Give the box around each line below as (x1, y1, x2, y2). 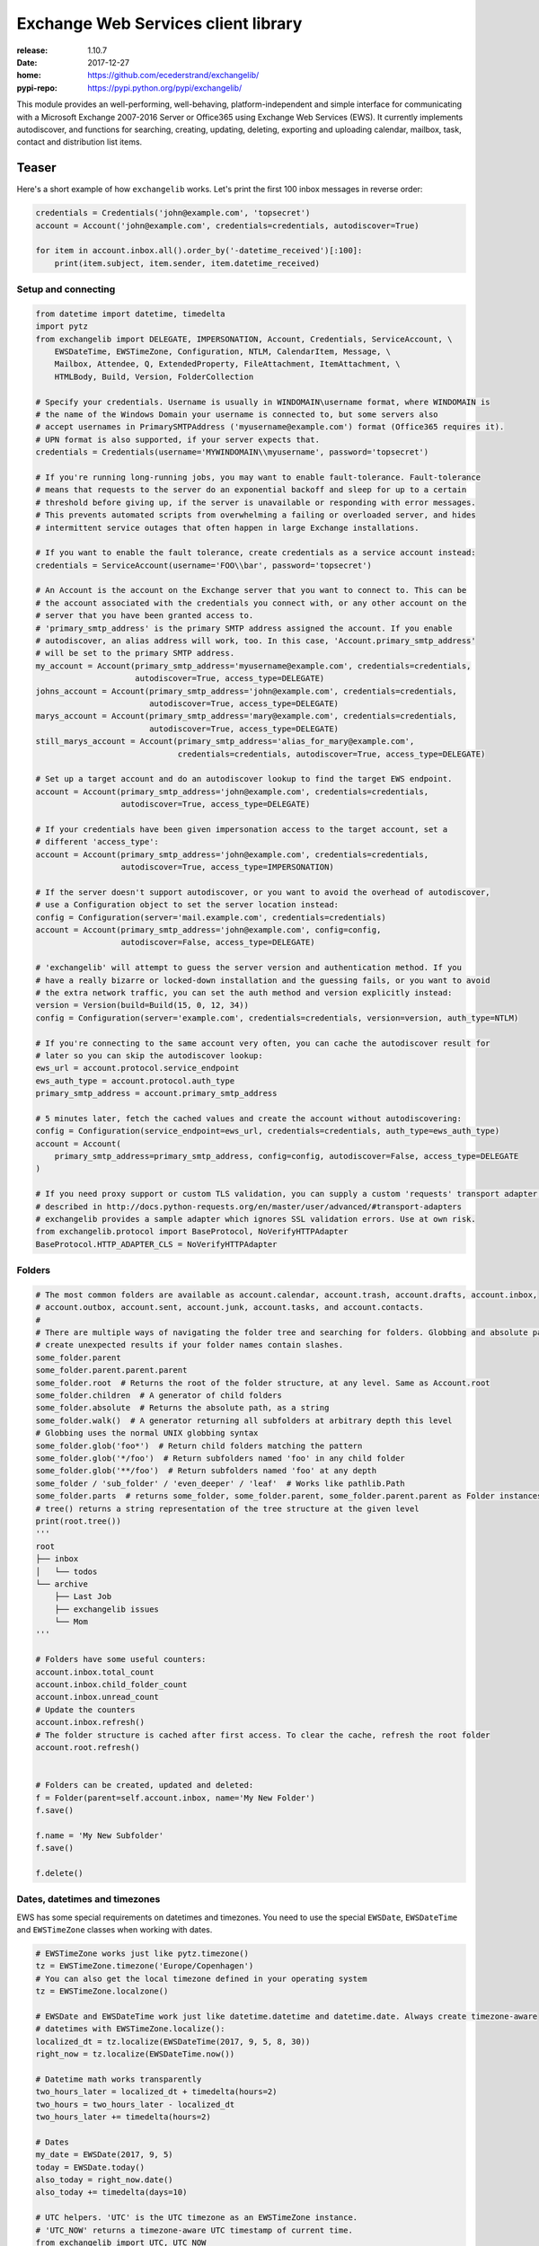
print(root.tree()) (35, 1516, 121, 1526)
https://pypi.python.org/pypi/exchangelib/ (87, 82, 243, 93)
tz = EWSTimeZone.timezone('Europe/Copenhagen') (35, 1961, 254, 1971)
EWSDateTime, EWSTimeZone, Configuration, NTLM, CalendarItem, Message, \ (54, 347, 391, 357)
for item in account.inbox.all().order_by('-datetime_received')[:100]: (35, 245, 363, 256)
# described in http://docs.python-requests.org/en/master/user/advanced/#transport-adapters (35, 1201, 463, 1212)
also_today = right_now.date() (35, 2175, 174, 2185)
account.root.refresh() (35, 1742, 141, 1752)
